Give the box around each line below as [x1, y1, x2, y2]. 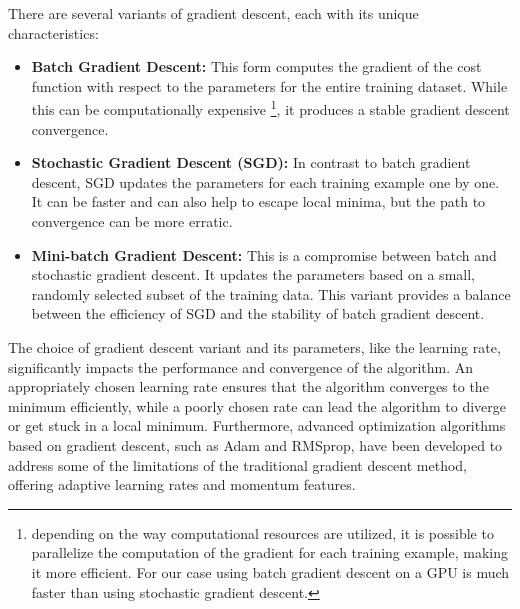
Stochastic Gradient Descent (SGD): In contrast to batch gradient [31, 152, 471, 173]
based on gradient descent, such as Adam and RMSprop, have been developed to [8, 434, 503, 455]
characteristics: [8, 22, 99, 43]
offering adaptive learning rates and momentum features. [8, 474, 356, 495]
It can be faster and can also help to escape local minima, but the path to [31, 191, 486, 212]
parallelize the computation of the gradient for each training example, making [31, 542, 508, 563]
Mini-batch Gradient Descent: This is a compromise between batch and [31, 244, 497, 265]
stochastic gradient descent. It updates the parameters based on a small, [31, 264, 475, 285]
